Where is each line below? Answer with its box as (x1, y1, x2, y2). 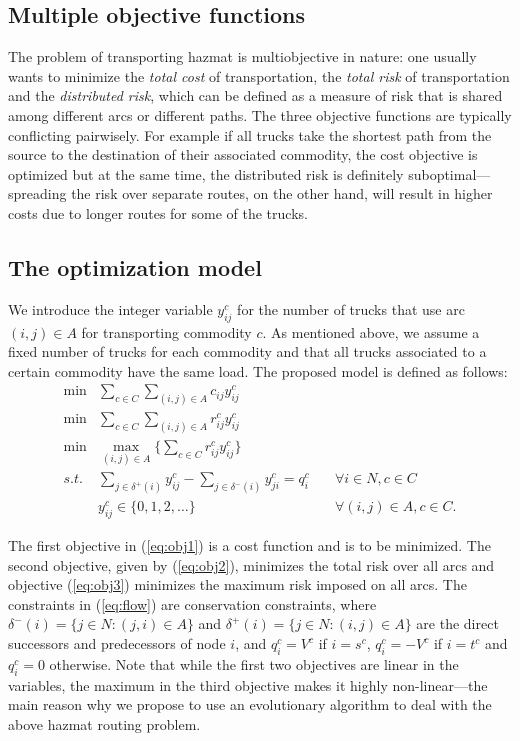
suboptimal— (408, 163, 491, 184)
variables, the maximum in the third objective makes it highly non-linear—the (8, 674, 488, 695)
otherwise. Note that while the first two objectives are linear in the (49, 653, 459, 674)
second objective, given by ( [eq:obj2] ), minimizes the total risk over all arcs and (8, 554, 495, 575)
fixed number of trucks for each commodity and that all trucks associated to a (8, 341, 487, 362)
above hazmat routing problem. (8, 713, 201, 734)
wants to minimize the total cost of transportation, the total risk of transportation (8, 65, 510, 86)
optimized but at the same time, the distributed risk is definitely (8, 163, 404, 184)
